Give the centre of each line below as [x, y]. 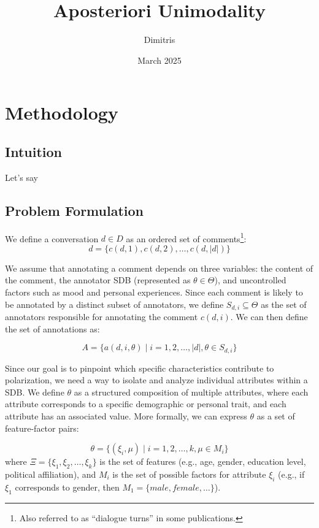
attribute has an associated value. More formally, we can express [126, 416]
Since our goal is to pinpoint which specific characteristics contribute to [140, 368]
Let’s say [21, 177]
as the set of [284, 304]
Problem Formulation [74, 210]
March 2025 [159, 60]
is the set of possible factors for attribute [189, 474]
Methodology [62, 113]
